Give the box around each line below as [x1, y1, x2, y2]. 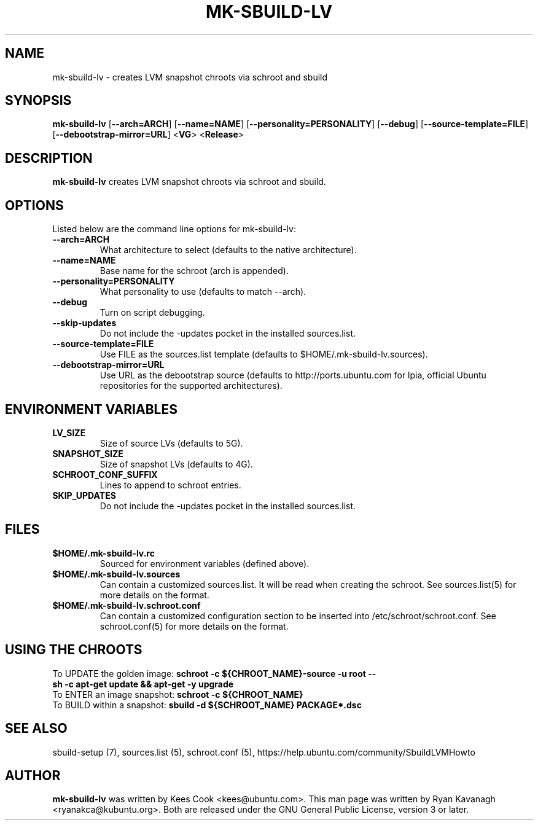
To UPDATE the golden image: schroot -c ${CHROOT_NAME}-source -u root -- [52, 668, 376, 679]
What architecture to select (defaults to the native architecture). [99, 244, 357, 256]
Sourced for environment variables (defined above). [99, 558, 310, 569]
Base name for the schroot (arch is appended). [99, 265, 289, 276]
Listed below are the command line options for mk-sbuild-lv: [52, 224, 296, 235]
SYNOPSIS [5, 93, 72, 109]
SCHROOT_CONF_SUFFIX [52, 469, 158, 480]
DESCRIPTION [5, 150, 93, 166]
